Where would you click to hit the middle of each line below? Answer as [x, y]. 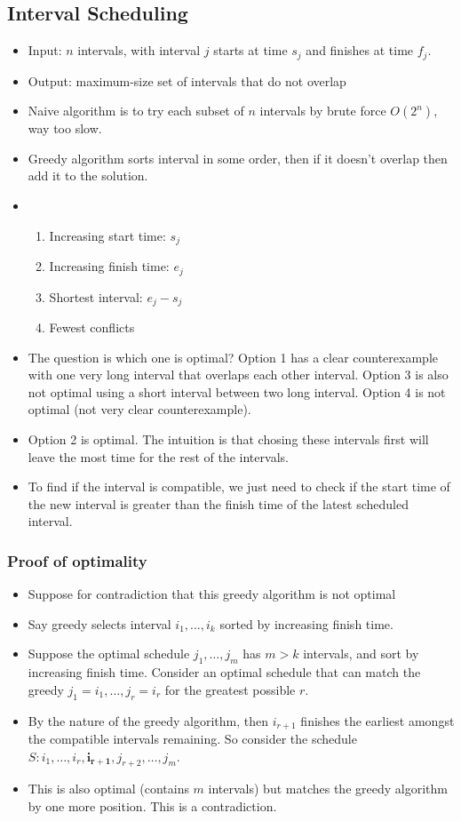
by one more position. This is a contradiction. [152, 805]
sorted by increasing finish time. [306, 623]
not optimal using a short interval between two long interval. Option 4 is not [237, 391]
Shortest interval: [96, 296]
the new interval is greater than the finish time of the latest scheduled [218, 503]
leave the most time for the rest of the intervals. [158, 456]
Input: [45, 50]
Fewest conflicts [92, 327]
